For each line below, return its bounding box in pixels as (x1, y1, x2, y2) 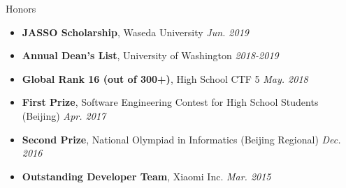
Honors (6, 1, 36, 15)
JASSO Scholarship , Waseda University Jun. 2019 (22, 24, 249, 39)
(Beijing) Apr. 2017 (22, 108, 106, 123)
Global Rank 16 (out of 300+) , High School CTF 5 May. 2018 (22, 71, 308, 86)
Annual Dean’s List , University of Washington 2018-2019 (22, 48, 279, 63)
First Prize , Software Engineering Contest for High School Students (22, 95, 319, 109)
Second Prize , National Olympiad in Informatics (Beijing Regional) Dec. (22, 132, 341, 146)
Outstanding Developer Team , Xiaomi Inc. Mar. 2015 (22, 169, 271, 183)
